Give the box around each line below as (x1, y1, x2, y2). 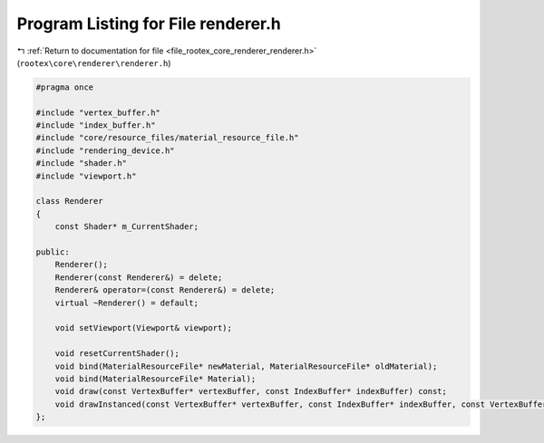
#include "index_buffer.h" (35, 120, 156, 130)
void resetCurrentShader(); (54, 349, 180, 359)
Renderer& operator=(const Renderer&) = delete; (54, 285, 276, 295)
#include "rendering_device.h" (35, 145, 176, 156)
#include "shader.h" (35, 159, 127, 169)
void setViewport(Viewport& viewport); (54, 323, 233, 333)
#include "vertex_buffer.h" (35, 107, 160, 118)
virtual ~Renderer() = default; (54, 297, 199, 308)
